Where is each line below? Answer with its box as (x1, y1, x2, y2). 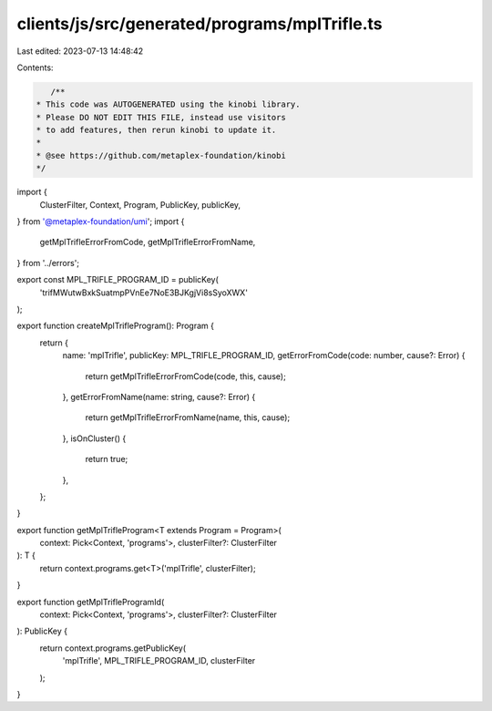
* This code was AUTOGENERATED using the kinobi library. (36, 99, 301, 109)
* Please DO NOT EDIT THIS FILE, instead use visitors (36, 112, 286, 122)
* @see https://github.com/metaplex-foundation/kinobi (36, 150, 286, 160)
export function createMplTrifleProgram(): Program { (16, 320, 214, 332)
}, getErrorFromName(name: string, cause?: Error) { (62, 391, 256, 402)
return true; (85, 454, 128, 465)
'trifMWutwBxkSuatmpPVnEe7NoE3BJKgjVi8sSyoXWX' (39, 287, 248, 298)
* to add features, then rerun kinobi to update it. (36, 125, 277, 136)
